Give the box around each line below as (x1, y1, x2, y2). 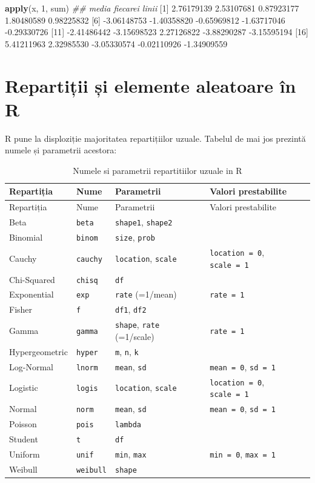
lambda (115, 421, 141, 430)
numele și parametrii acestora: (5, 144, 117, 156)
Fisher (9, 303, 33, 316)
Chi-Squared (9, 273, 55, 285)
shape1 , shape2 (115, 216, 173, 228)
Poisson (9, 418, 37, 430)
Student (9, 432, 38, 445)
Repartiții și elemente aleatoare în (5, 73, 296, 98)
